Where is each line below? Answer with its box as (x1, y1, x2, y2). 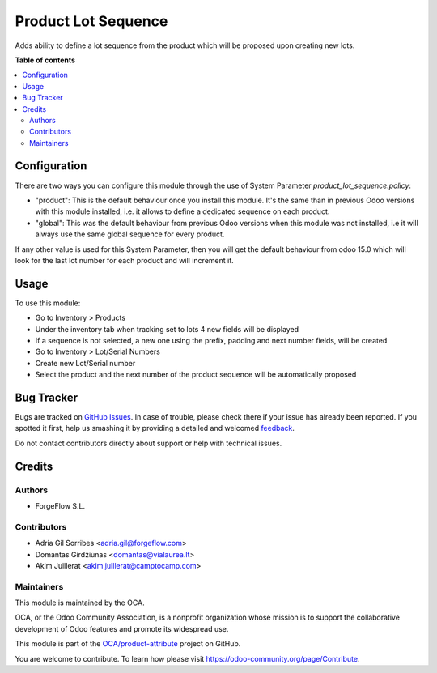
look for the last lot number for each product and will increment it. (15, 255, 234, 265)
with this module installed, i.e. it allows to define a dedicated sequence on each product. (35, 207, 330, 216)
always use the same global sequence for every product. (35, 229, 225, 239)
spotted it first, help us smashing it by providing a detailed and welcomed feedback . (15, 424, 295, 433)
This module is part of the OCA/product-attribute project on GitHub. (15, 639, 241, 649)
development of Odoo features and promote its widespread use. (15, 624, 229, 633)
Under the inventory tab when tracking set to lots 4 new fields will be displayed (35, 324, 299, 334)
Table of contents (15, 55, 76, 65)
